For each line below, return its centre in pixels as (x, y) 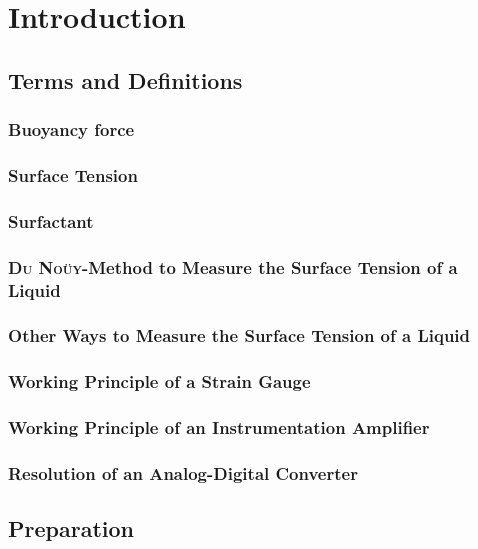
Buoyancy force (71, 129)
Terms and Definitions (125, 79)
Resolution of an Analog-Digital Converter (183, 472)
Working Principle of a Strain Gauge (159, 381)
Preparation (71, 528)
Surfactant (51, 220)
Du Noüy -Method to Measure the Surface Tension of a (233, 266)
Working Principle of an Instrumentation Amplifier (219, 427)
